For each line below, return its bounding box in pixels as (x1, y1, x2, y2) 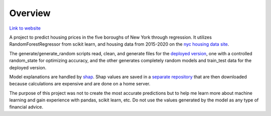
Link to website (9, 25, 41, 31)
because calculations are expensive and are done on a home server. (9, 81, 151, 87)
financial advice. (9, 104, 44, 110)
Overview (9, 8, 51, 19)
